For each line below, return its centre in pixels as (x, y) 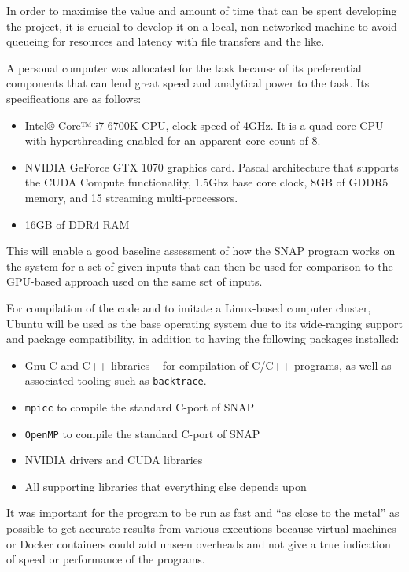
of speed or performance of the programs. (106, 559)
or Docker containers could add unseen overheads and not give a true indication (199, 543)
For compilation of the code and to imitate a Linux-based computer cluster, (189, 307)
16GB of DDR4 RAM (77, 224)
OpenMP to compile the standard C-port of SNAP (142, 433)
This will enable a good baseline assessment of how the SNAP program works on (201, 251)
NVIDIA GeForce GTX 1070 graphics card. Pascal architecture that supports (212, 166)
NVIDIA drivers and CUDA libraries (114, 460)
